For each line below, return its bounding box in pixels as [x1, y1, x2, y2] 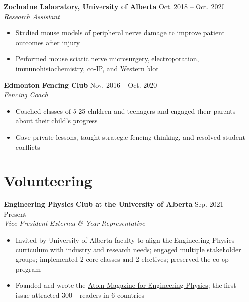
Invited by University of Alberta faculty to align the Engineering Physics [15, 235, 235, 245]
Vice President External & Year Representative [4, 218, 145, 228]
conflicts [15, 141, 40, 152]
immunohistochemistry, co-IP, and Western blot [15, 63, 159, 73]
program [15, 263, 41, 274]
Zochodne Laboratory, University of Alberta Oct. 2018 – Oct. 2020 [4, 1, 225, 11]
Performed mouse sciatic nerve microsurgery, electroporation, [15, 54, 199, 64]
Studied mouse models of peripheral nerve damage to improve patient [15, 27, 224, 38]
